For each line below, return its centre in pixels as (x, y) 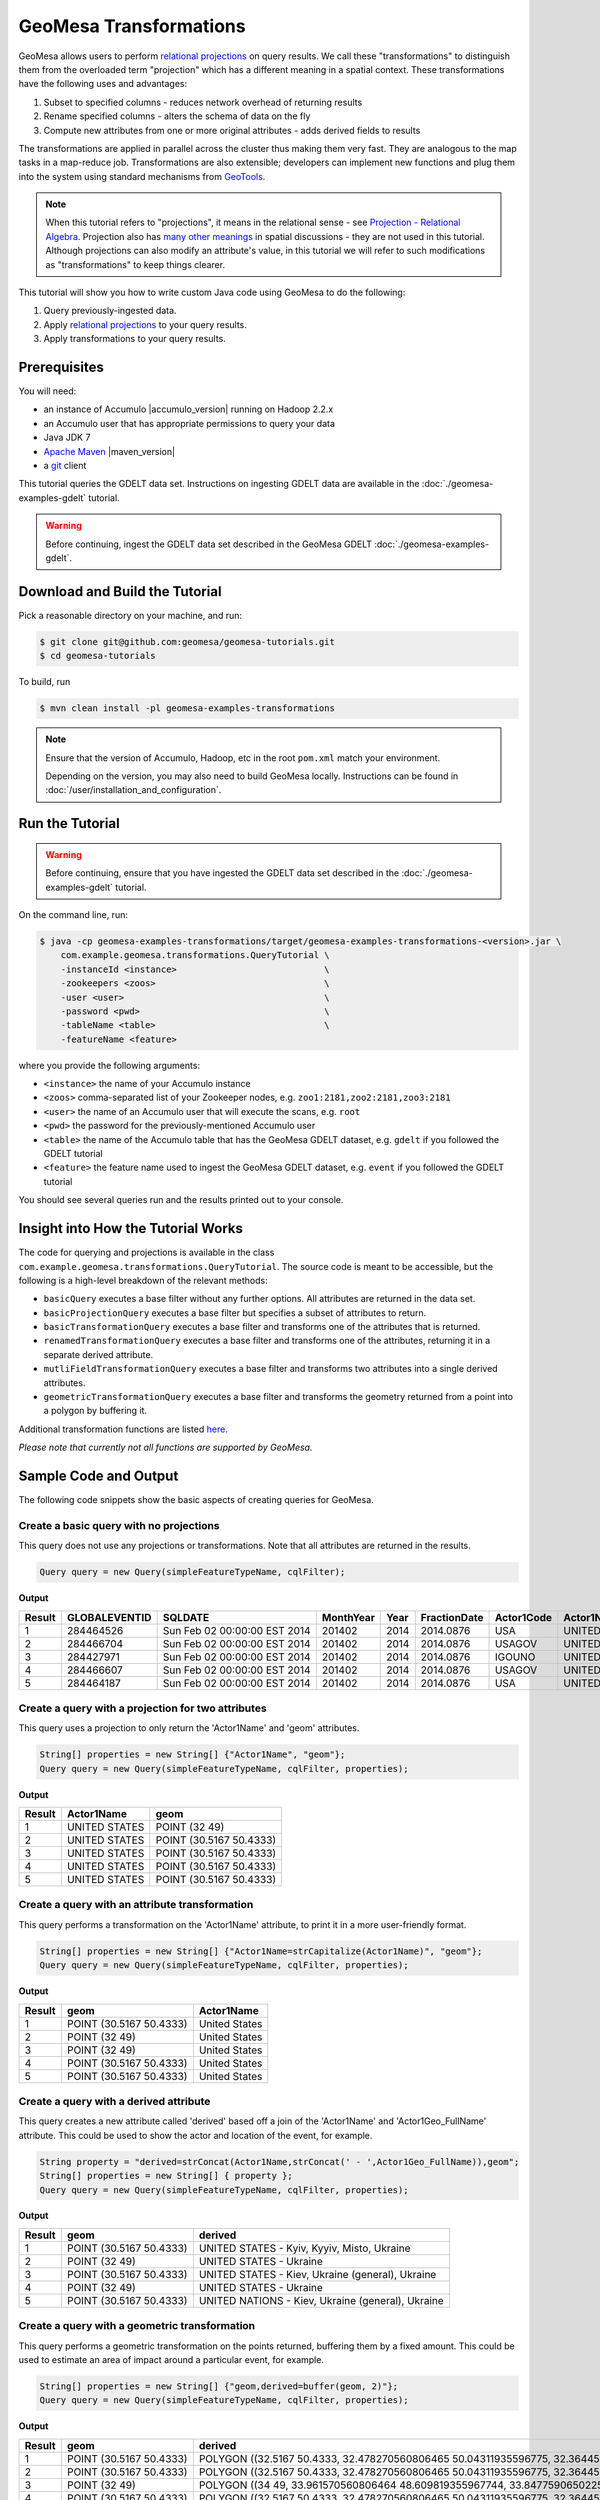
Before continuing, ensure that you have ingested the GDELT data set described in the (222, 873)
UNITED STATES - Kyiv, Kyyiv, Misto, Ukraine (304, 2248)
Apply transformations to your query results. (135, 339)
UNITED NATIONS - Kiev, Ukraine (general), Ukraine (321, 2300)
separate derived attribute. (98, 1354)
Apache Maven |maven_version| (109, 451)
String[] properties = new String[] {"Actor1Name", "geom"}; (192, 1754)
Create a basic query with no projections (119, 1525)
